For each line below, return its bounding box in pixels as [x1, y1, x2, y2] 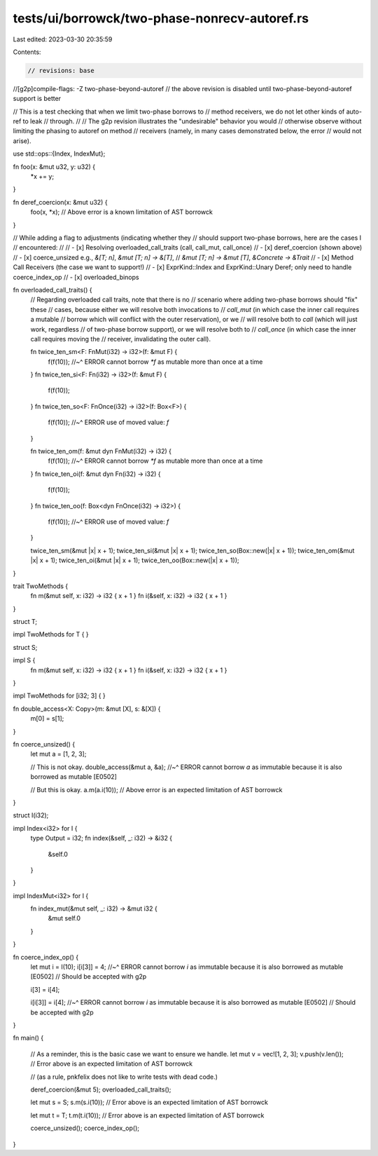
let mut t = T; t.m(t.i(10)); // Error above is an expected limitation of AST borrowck [30, 1111, 265, 1120]
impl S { [13, 656, 36, 665]
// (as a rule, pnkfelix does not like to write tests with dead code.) [30, 1073, 218, 1081]
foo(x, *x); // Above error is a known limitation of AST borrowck [30, 208, 213, 217]
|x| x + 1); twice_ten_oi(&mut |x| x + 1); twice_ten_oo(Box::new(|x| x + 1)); [30, 556, 239, 564]
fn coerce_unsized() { [13, 740, 76, 748]
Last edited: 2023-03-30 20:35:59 [13, 35, 113, 43]
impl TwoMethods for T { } [13, 630, 89, 639]
